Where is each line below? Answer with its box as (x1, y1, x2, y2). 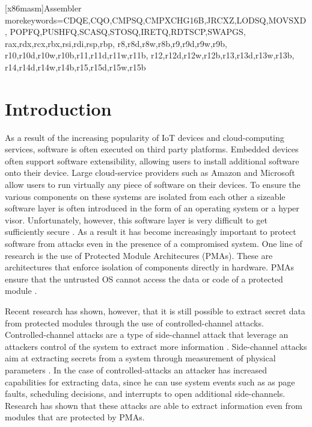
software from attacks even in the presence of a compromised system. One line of (5, 237, 302, 250)
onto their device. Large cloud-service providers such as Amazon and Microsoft (5, 166, 295, 179)
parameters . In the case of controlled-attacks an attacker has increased (5, 363, 268, 376)
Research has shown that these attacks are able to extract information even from (5, 399, 302, 411)
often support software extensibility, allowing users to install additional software (5, 154, 299, 167)
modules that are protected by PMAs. (5, 411, 145, 423)
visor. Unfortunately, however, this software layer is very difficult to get (5, 213, 268, 226)
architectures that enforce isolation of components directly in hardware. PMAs (5, 261, 295, 273)
